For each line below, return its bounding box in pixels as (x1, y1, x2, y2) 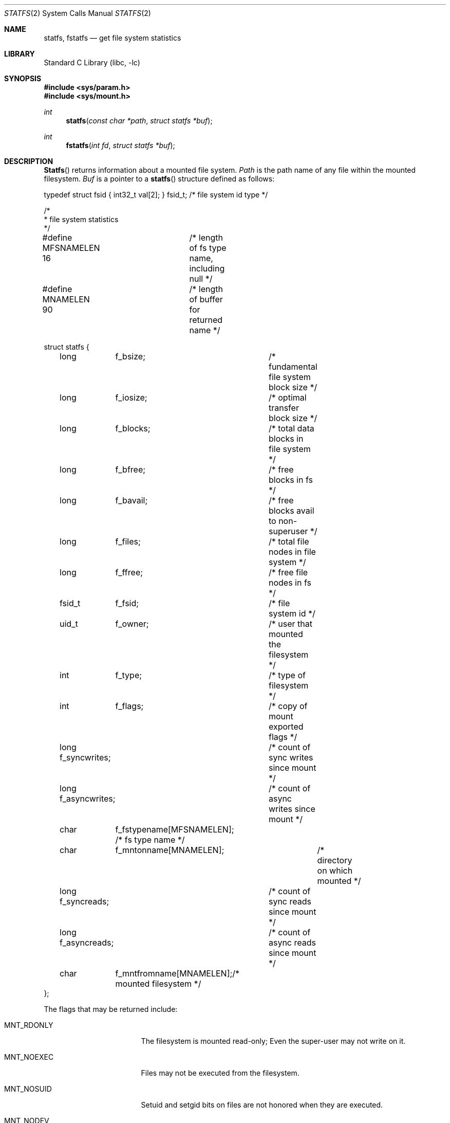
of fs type (189, 243, 227, 253)
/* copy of (268, 701, 308, 711)
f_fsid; (115, 598, 139, 608)
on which (317, 865, 353, 876)
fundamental (268, 361, 317, 372)
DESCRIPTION (4, 157, 53, 166)
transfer (268, 403, 299, 413)
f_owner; (115, 619, 149, 629)
